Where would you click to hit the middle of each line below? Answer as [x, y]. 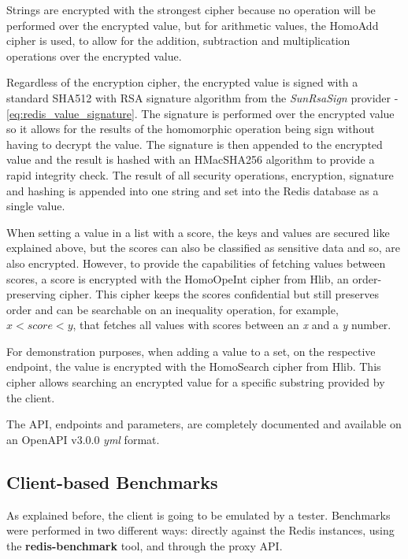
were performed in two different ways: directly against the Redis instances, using [200, 530]
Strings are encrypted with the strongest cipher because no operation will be [191, 9]
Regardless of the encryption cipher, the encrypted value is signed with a [182, 82]
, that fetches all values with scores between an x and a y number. [232, 325]
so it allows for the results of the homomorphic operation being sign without [191, 129]
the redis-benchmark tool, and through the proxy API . [145, 545]
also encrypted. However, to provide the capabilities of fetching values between [196, 263]
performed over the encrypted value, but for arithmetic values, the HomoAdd [193, 25]
